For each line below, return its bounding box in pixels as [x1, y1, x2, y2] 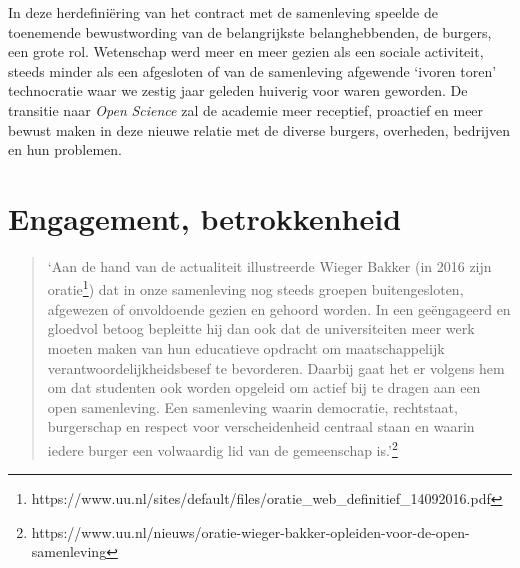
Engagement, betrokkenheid [8, 197, 402, 238]
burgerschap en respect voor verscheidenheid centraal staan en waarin [47, 416, 475, 437]
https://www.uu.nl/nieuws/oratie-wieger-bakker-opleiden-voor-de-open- [31, 521, 470, 542]
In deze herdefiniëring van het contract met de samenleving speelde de [8, 2, 438, 22]
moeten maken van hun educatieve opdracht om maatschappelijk [47, 337, 445, 358]
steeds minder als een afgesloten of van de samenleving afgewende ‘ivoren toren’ [8, 60, 497, 81]
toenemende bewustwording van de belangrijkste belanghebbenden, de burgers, [8, 21, 492, 42]
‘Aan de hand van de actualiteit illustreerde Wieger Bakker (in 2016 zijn [47, 255, 492, 276]
